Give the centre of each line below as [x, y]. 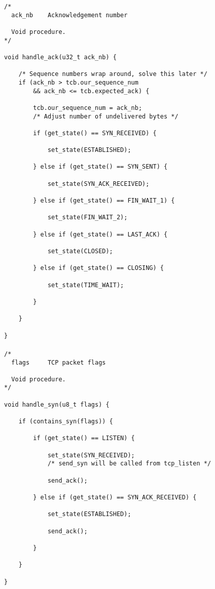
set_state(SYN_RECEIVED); [91, 455]
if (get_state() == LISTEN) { [84, 438]
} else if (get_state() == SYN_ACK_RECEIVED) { [115, 497]
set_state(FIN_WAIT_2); [87, 218]
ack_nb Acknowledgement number [69, 15]
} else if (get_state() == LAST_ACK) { [100, 234]
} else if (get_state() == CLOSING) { [98, 268]
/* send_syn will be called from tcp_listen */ [129, 464]
